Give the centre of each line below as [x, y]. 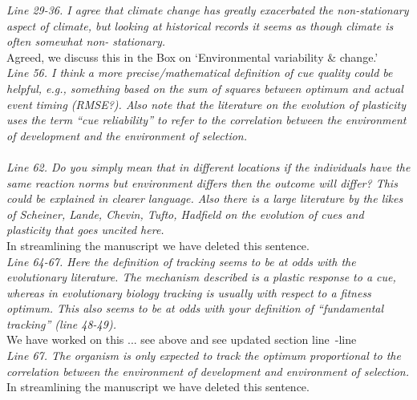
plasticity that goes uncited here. [85, 230]
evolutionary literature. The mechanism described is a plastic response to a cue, [201, 277]
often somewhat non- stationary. [86, 41]
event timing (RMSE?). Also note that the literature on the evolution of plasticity [206, 104]
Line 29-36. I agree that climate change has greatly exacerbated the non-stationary [208, 10]
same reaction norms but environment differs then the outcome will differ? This [202, 182]
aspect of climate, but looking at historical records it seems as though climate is [200, 25]
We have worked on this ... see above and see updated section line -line [182, 339]
